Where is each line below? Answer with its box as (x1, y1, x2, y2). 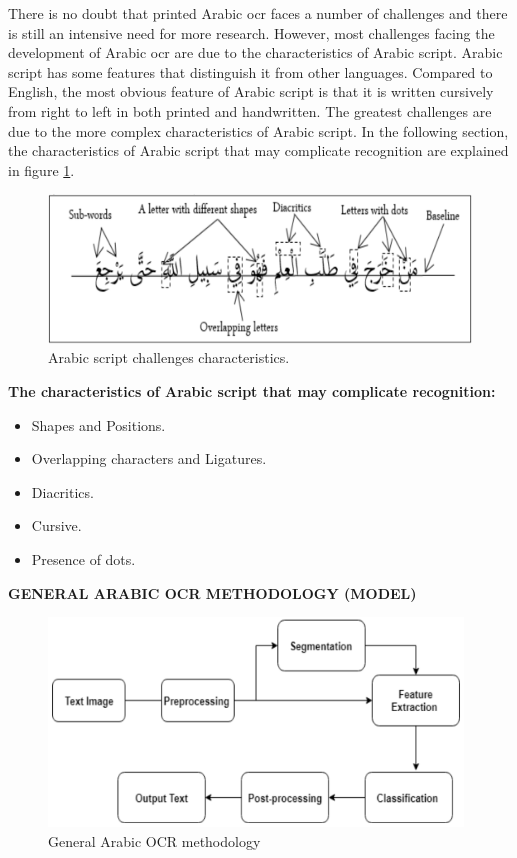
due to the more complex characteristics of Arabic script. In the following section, (8, 120, 509, 141)
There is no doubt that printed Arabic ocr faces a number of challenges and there (8, 3, 508, 23)
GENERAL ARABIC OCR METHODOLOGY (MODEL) (8, 582, 417, 603)
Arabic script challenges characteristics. (48, 347, 290, 368)
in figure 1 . (8, 159, 75, 180)
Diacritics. (31, 481, 94, 502)
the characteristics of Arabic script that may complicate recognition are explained (8, 140, 509, 161)
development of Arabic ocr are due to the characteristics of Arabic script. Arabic (8, 42, 503, 63)
